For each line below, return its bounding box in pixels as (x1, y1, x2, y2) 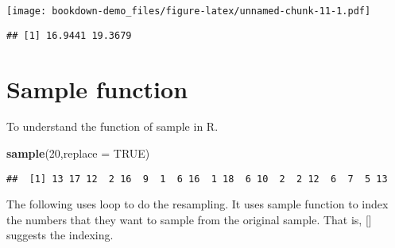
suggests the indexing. (6, 227, 114, 243)
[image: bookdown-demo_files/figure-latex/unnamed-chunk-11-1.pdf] (6, 6, 371, 17)
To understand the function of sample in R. (6, 118, 219, 135)
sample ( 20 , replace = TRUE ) (6, 145, 150, 162)
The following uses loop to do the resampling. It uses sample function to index (6, 196, 389, 212)
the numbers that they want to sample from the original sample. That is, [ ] (6, 211, 372, 227)
